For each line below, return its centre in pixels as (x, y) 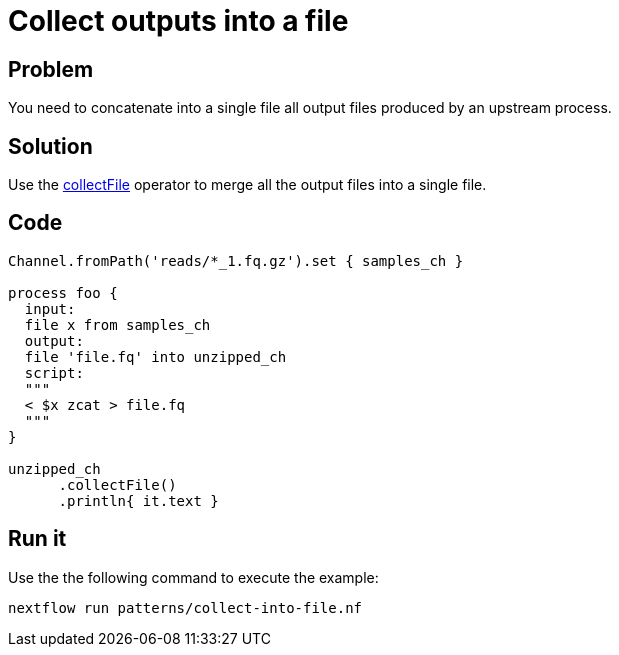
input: (50, 308)
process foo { (63, 292)
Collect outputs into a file (178, 21)
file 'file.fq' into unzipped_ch (155, 356)
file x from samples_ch (117, 324)
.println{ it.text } (138, 500)
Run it (37, 539)
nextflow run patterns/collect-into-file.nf (185, 607)
